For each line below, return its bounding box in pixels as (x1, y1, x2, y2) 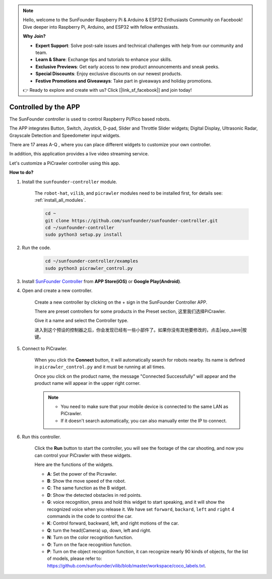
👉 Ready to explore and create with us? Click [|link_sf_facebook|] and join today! (23, 87, 192, 93)
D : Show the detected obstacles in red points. (47, 492, 142, 498)
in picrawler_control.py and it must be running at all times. (34, 364, 166, 370)
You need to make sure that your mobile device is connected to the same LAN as (60, 403, 229, 410)
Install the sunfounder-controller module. (22, 179, 117, 185)
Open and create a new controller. (22, 287, 93, 294)
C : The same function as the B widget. (47, 485, 127, 491)
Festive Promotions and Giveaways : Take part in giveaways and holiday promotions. (35, 78, 213, 84)
